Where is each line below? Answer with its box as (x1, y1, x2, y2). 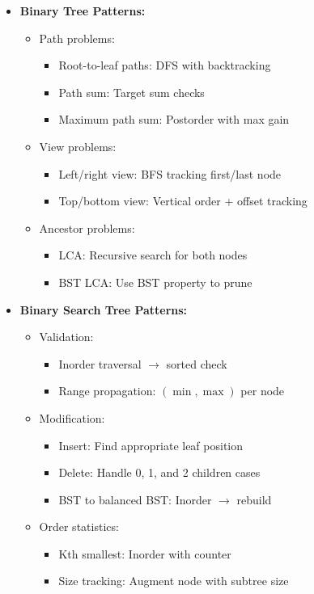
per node (240, 382, 285, 399)
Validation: (39, 328, 94, 345)
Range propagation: (58, 382, 156, 399)
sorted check (166, 355, 227, 372)
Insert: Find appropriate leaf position (58, 436, 244, 453)
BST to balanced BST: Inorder (58, 491, 212, 508)
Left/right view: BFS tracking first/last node (58, 165, 282, 182)
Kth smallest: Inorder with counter (58, 545, 231, 562)
